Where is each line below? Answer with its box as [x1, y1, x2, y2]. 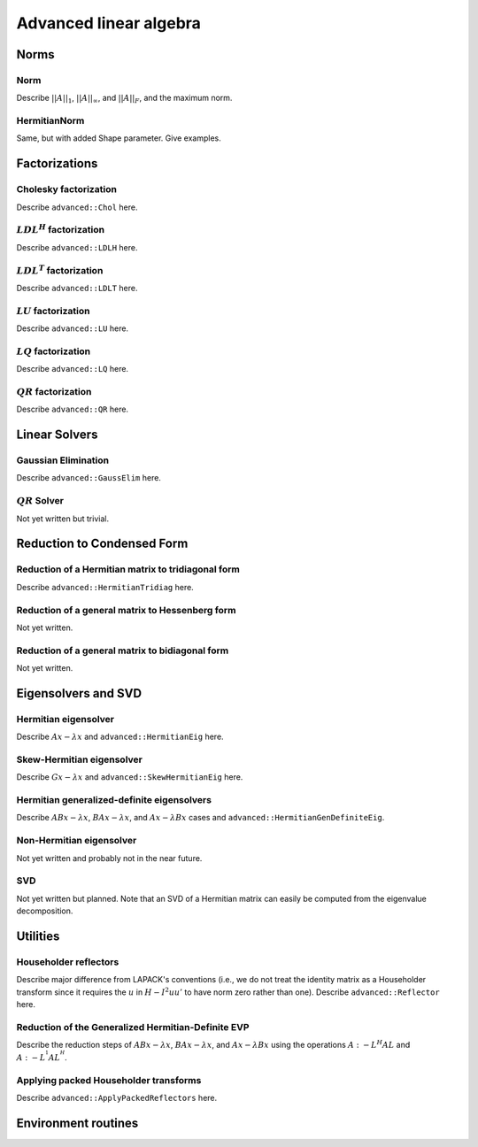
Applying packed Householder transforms [16, 1074, 202, 1086]
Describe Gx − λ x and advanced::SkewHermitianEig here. [16, 772, 243, 782]
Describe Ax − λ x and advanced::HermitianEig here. [16, 731, 225, 743]
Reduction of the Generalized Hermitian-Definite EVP [16, 1020, 250, 1033]
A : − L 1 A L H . [16, 1050, 68, 1063]
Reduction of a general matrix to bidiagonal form [16, 644, 229, 657]
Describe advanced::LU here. [16, 323, 128, 334]
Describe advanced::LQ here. [16, 364, 128, 374]
